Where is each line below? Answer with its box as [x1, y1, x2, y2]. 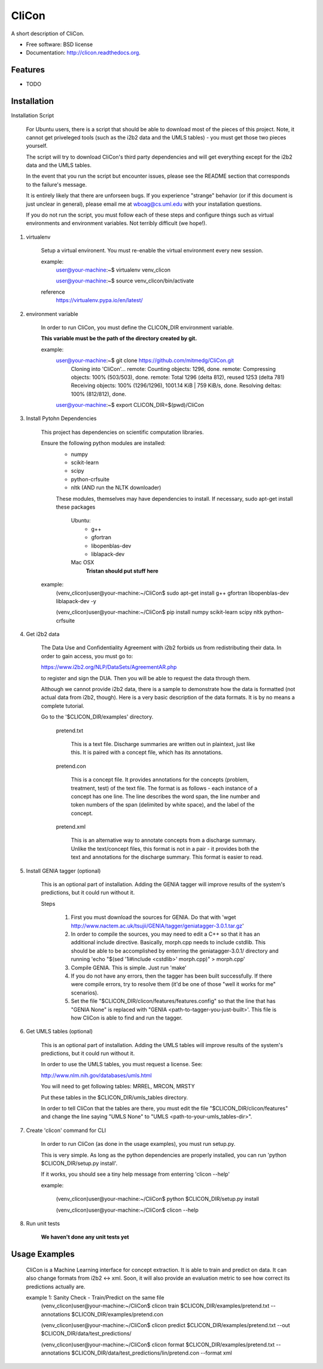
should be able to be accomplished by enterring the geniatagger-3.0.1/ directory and [71, 947, 279, 954]
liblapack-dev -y [56, 597, 97, 604]
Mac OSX [71, 559, 95, 566]
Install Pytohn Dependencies [26, 415, 97, 422]
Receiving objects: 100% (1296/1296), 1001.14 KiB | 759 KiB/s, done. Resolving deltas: [71, 382, 282, 389]
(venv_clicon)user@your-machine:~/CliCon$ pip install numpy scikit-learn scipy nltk [56, 609, 263, 616]
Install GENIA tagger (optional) [26, 867, 101, 874]
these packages [56, 503, 96, 510]
